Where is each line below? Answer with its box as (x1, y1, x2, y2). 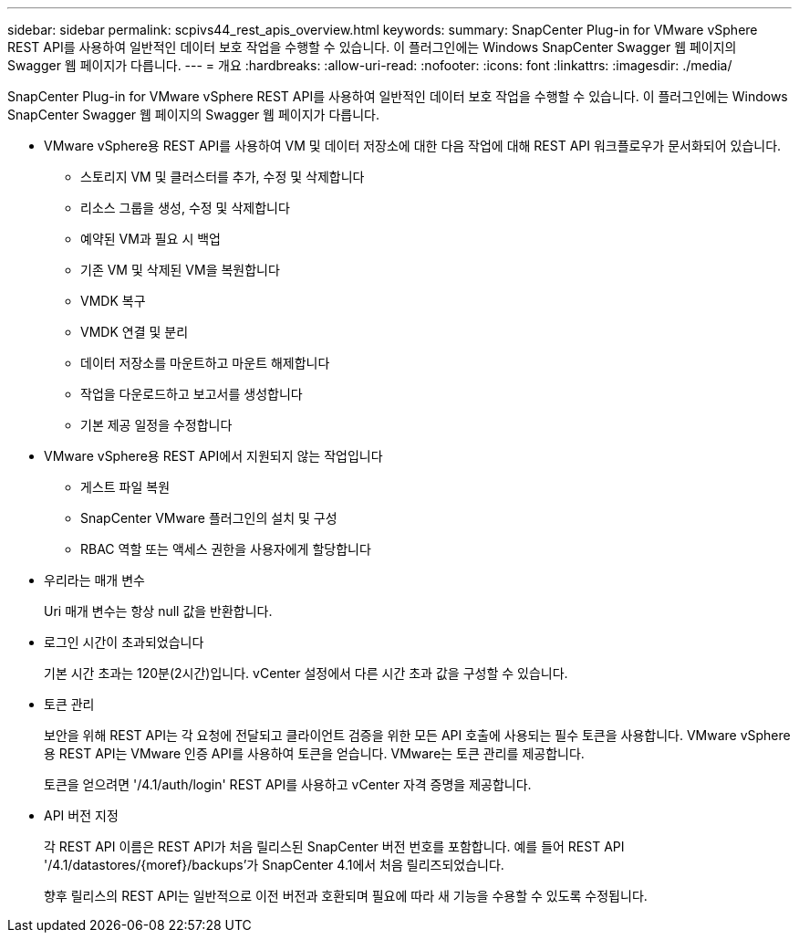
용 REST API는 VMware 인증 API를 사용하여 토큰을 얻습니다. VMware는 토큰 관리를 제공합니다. (44, 746, 585, 761)
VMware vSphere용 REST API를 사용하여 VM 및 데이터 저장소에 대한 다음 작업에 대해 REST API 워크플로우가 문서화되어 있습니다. (44, 138, 782, 153)
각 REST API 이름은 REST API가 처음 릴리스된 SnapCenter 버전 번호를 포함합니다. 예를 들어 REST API (44, 839, 625, 854)
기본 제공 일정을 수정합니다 (80, 417, 233, 433)
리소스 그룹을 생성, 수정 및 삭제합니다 (80, 200, 290, 215)
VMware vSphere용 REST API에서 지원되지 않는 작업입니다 (44, 448, 383, 464)
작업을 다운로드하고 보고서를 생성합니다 (80, 386, 303, 402)
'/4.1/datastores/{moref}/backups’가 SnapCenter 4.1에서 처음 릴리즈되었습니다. (44, 857, 504, 872)
